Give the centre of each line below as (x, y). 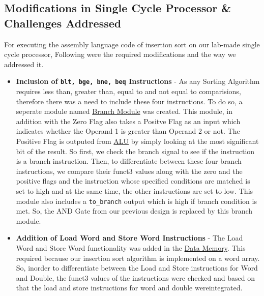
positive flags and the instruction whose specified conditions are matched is (133, 181)
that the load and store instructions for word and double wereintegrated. (129, 288)
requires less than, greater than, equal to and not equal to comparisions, (128, 91)
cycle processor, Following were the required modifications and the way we (120, 54)
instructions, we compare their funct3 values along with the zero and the (129, 171)
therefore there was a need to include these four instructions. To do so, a (129, 101)
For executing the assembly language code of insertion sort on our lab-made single (132, 44)
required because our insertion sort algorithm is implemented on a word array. (138, 258)
